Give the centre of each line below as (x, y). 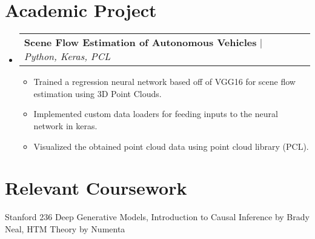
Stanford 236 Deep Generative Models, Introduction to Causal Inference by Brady (157, 217)
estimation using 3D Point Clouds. (98, 93)
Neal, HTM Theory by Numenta (65, 228)
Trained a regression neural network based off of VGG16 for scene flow (164, 82)
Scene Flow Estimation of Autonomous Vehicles (140, 42)
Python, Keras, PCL (67, 56)
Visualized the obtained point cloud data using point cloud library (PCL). (171, 146)
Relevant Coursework (96, 188)
